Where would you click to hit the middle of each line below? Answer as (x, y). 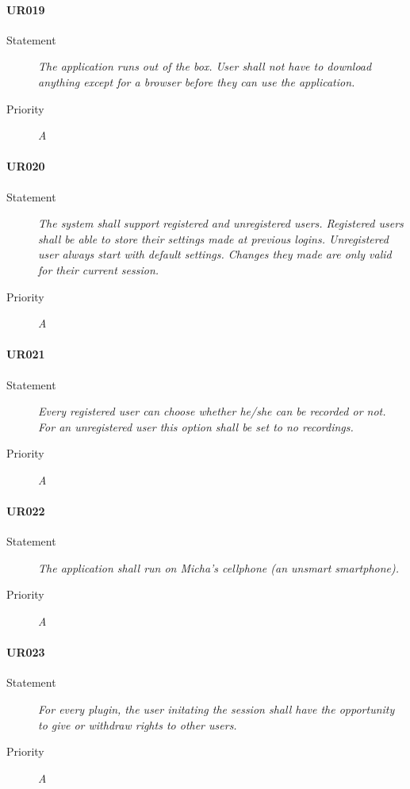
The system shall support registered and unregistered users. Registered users (221, 223)
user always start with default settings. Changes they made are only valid (215, 254)
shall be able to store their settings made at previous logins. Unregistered (213, 238)
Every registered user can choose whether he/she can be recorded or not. (212, 411)
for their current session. (99, 269)
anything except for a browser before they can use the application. (197, 81)
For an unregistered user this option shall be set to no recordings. (196, 426)
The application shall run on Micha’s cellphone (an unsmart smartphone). (219, 567)
